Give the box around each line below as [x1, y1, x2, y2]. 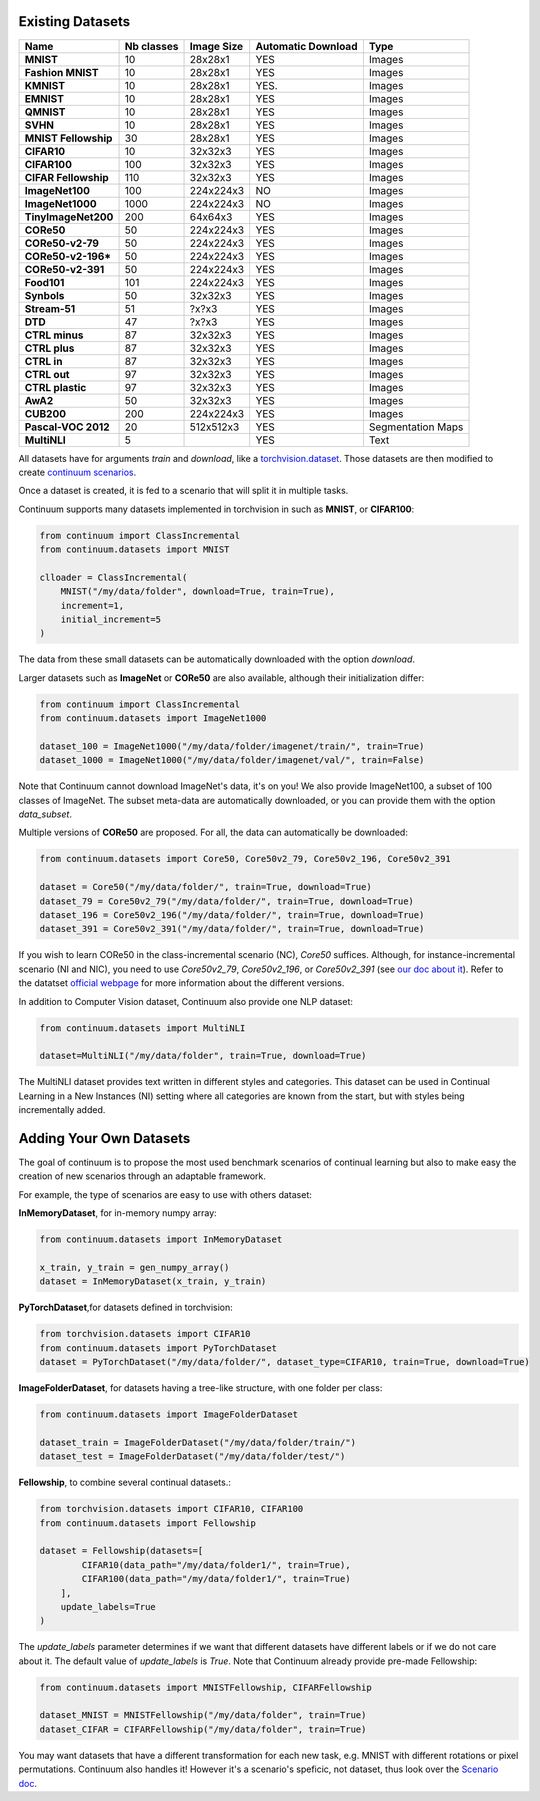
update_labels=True [60, 1601, 157, 1612]
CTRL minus [24, 328, 84, 342]
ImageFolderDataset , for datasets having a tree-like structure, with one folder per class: [18, 1382, 383, 1394]
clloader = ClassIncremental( [39, 571, 188, 583]
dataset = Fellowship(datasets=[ [39, 1545, 204, 1557]
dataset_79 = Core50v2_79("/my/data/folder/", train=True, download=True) [39, 895, 415, 907]
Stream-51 [24, 301, 76, 315]
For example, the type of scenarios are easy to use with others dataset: [18, 1188, 312, 1200]
